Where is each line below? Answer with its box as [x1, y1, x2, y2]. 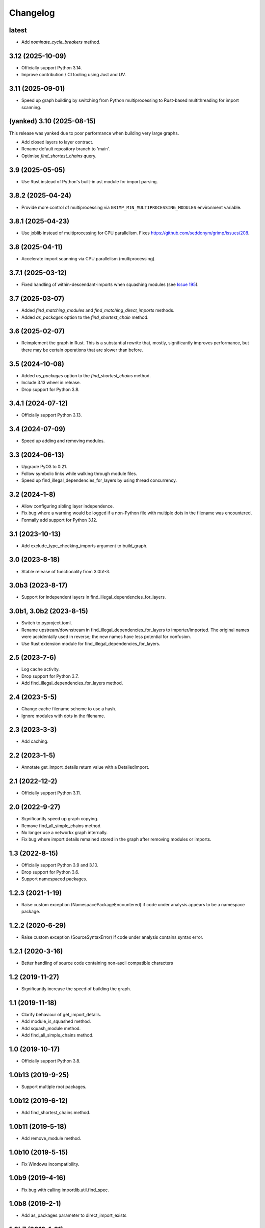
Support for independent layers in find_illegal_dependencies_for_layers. [21, 594, 166, 600]
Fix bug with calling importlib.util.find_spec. [21, 1187, 109, 1193]
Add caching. [21, 738, 49, 744]
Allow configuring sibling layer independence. [21, 503, 114, 509]
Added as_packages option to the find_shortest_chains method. [21, 372, 151, 378]
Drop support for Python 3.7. [21, 673, 79, 679]
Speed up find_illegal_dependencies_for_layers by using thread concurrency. [21, 477, 177, 483]
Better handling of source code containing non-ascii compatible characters [21, 960, 174, 966]
